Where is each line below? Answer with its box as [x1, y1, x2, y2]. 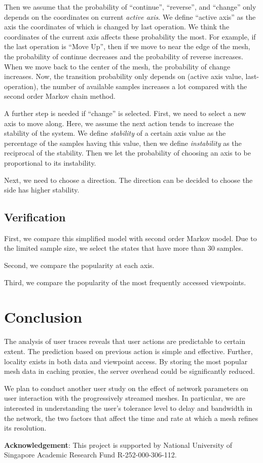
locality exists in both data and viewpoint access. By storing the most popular [4, 356, 248, 366]
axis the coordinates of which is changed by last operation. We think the [4, 21, 230, 32]
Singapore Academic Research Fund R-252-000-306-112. [4, 449, 177, 460]
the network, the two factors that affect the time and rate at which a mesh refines [4, 412, 258, 423]
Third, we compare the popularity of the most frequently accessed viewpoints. [4, 277, 246, 287]
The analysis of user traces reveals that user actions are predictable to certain [4, 336, 245, 346]
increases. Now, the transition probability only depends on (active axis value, [4, 71, 243, 82]
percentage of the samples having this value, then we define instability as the [4, 137, 242, 148]
